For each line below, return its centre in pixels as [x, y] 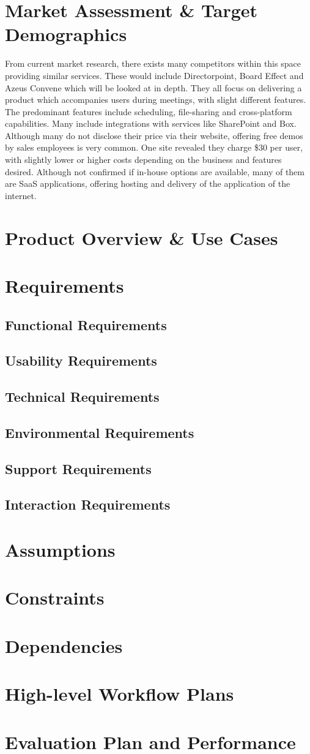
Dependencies [64, 645]
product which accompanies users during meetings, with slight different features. [156, 100]
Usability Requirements [81, 360]
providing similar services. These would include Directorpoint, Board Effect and [154, 75]
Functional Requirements [86, 324]
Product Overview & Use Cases [142, 237]
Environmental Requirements [100, 432]
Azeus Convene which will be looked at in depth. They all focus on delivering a [153, 87]
